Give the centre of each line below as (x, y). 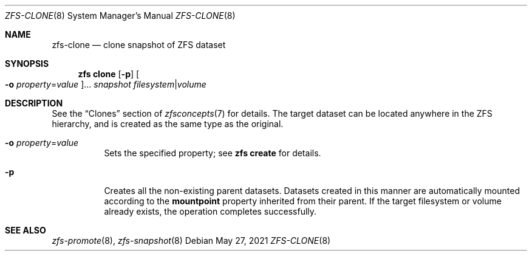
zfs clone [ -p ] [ (109, 74)
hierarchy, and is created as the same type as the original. (168, 124)
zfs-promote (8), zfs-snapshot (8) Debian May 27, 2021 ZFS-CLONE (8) (191, 240)
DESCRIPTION (34, 103)
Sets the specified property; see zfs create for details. (213, 153)
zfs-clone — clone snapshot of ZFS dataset (139, 45)
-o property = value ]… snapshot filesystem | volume (106, 84)
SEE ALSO (26, 230)
